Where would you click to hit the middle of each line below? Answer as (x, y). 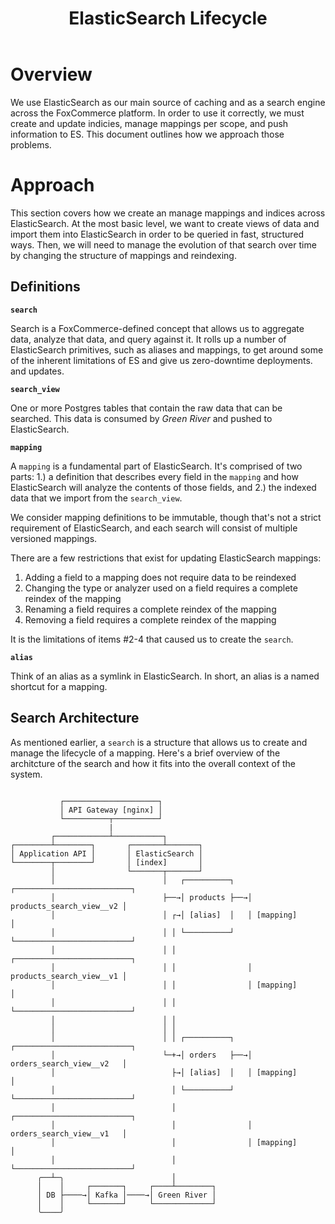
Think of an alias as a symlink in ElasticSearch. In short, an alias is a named (165, 676)
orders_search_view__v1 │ (69, 1133)
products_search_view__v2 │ (69, 906)
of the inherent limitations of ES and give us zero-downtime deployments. (161, 360)
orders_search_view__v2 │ (69, 1063)
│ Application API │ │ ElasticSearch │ (106, 853)
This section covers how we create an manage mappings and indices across (168, 213)
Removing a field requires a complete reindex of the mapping (150, 619)
